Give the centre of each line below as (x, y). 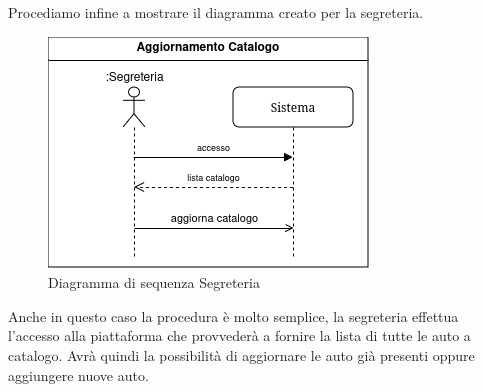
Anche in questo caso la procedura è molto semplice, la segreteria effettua (233, 315)
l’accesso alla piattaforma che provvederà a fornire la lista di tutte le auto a (239, 335)
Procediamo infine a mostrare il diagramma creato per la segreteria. (216, 12)
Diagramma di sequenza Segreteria (154, 282)
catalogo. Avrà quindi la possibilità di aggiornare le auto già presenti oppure (241, 354)
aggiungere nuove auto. (78, 374)
